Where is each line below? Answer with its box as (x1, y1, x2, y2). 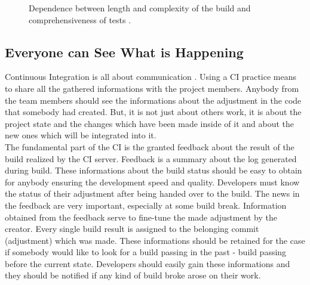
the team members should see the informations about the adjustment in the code (5, 94, 302, 106)
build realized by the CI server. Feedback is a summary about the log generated (5, 152, 297, 165)
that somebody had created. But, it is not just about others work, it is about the (5, 106, 302, 118)
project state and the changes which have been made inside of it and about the (5, 117, 294, 129)
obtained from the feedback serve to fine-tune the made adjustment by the (5, 210, 277, 223)
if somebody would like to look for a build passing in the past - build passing (5, 246, 287, 258)
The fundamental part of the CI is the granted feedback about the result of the (5, 140, 294, 153)
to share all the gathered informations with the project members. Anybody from (5, 82, 299, 94)
